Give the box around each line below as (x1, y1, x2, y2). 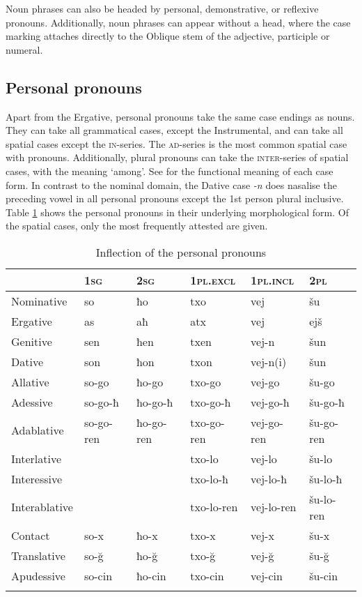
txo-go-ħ (190, 393, 231, 410)
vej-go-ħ (251, 393, 290, 410)
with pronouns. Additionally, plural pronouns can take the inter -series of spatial (6, 150, 349, 165)
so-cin (84, 567, 113, 584)
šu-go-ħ (309, 393, 345, 410)
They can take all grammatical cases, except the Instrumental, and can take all (6, 123, 343, 137)
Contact (11, 527, 50, 543)
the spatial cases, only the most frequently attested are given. (6, 218, 268, 233)
